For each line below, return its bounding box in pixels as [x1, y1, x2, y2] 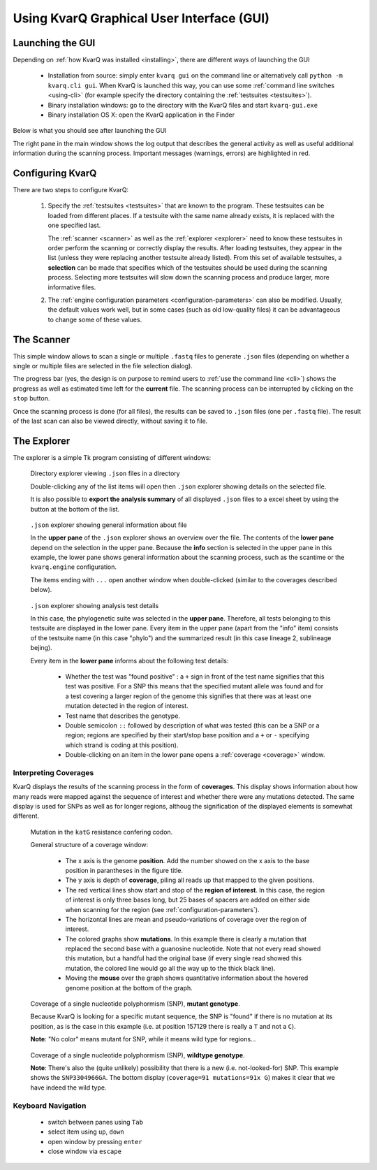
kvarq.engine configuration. [30, 563, 117, 571]
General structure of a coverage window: [30, 841, 149, 849]
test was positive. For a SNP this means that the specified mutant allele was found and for [65, 682, 324, 691]
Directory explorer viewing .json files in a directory [30, 469, 181, 478]
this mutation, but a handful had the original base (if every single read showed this [65, 954, 302, 962]
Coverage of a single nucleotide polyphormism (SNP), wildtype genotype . [30, 1050, 245, 1059]
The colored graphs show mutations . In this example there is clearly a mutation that [65, 934, 307, 943]
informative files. [47, 283, 96, 291]
